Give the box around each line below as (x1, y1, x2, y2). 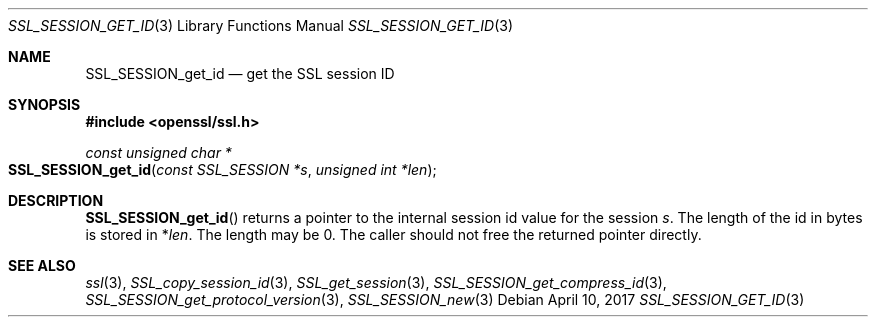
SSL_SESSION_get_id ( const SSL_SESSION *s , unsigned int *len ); (8, 161, 437, 178)
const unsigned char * (85, 144, 232, 161)
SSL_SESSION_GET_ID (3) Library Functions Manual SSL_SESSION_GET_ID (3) (8, 17, 514, 34)
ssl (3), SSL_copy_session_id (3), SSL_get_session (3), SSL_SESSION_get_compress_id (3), (85, 274, 667, 291)
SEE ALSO (8, 257, 76, 274)
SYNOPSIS (8, 96, 81, 113)
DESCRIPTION (8, 192, 104, 209)
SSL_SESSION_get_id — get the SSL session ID (85, 65, 395, 82)
